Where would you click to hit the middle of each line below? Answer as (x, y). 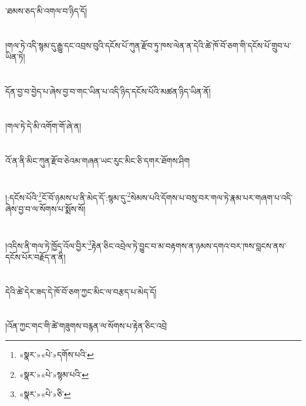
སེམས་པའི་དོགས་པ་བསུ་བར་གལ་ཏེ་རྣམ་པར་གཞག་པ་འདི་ (212, 197)
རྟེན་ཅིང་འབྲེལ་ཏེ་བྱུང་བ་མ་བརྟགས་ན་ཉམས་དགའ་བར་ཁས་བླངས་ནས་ (189, 245)
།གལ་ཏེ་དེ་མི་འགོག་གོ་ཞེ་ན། (43, 125)
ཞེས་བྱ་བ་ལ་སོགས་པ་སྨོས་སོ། (46, 208)
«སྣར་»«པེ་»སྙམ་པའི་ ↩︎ (54, 374)
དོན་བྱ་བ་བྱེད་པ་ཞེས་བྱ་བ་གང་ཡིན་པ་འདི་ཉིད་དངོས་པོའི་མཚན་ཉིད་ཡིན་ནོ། (108, 91)
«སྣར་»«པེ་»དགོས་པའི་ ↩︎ (56, 354)
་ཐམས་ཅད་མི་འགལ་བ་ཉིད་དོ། (46, 11)
